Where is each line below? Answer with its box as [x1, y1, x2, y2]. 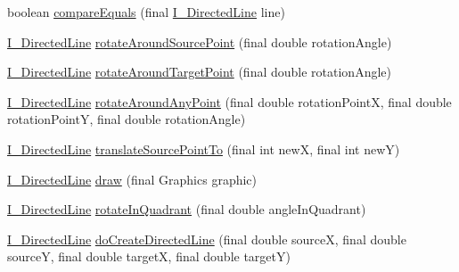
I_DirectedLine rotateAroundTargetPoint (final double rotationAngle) [7, 62, 391, 81]
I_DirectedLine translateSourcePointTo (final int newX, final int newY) [7, 139, 400, 158]
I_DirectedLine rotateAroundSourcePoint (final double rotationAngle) [7, 32, 392, 51]
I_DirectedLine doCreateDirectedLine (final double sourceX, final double [7, 229, 406, 248]
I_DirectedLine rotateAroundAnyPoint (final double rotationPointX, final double [7, 92, 452, 111]
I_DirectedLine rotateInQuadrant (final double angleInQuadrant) [7, 200, 366, 218]
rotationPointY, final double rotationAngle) [7, 110, 246, 128]
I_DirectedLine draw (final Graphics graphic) [7, 169, 257, 188]
